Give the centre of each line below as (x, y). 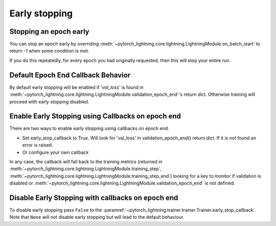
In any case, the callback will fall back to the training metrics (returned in (86, 162)
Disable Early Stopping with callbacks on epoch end (94, 198)
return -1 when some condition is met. (49, 51)
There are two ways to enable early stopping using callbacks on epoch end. (89, 129)
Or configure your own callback (55, 152)
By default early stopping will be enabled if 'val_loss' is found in (77, 87)
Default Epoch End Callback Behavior (70, 75)
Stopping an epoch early (49, 32)
